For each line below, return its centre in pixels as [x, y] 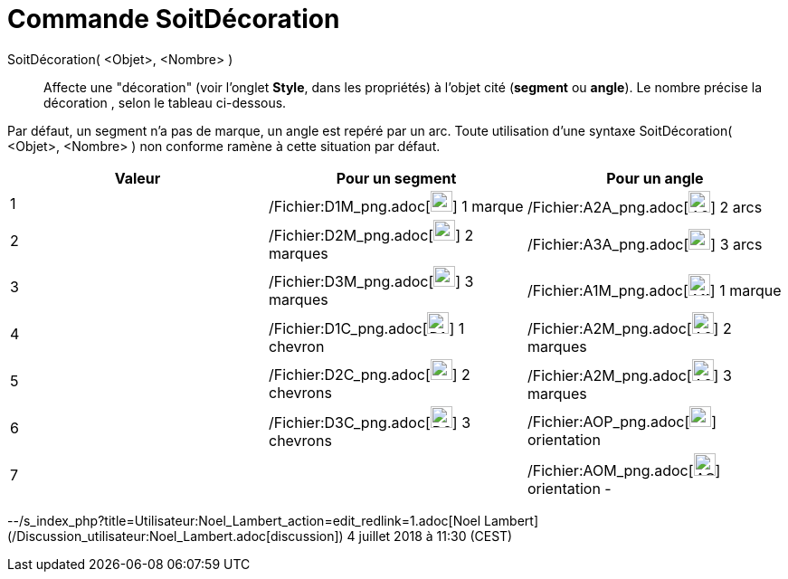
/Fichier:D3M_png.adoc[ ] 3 [371, 281]
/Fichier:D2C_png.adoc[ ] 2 [369, 375]
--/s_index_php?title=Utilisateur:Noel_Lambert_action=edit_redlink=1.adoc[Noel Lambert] [273, 520]
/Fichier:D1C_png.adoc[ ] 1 [366, 328]
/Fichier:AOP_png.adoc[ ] [622, 422]
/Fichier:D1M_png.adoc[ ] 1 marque [396, 207]
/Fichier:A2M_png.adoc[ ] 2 [629, 328]
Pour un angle [655, 178]
